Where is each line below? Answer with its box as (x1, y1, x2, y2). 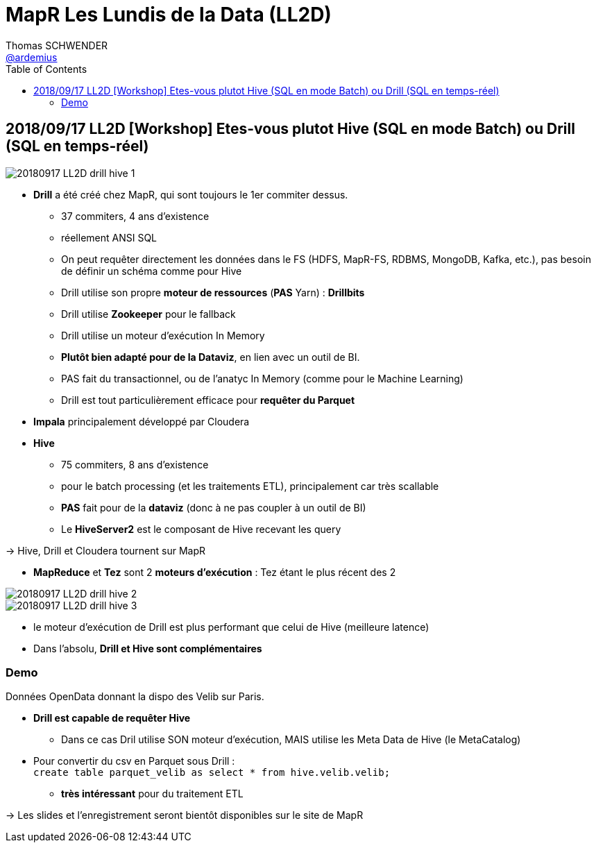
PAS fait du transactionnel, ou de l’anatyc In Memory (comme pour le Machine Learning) (61, 372, 463, 384)
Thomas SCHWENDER (6, 39, 108, 51)
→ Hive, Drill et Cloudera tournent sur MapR (6, 544, 206, 557)
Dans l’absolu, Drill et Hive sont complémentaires (33, 642, 262, 654)
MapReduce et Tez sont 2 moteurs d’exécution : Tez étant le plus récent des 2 (33, 566, 396, 578)
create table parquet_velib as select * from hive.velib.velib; (33, 767, 391, 779)
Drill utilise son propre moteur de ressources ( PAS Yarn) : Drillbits (61, 286, 365, 298)
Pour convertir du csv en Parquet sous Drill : (33, 755, 235, 768)
